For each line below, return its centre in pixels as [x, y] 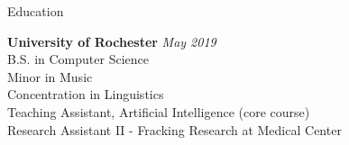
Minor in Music [50, 76]
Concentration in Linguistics [86, 94]
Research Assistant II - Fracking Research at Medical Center [174, 129]
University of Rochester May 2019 [112, 41]
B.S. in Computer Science [78, 59]
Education [36, 11]
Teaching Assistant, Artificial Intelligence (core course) [159, 111]
